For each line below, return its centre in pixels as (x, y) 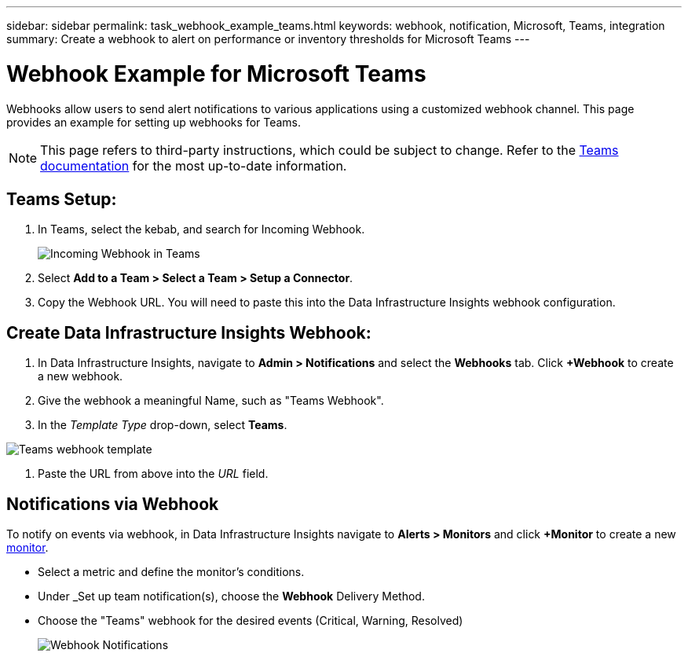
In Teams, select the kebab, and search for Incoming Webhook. (201, 229)
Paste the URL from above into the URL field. (153, 474)
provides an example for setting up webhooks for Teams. (154, 122)
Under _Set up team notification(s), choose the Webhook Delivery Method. (231, 596)
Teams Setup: (62, 199)
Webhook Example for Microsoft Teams (216, 73)
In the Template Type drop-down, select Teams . (163, 425)
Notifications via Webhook (113, 504)
